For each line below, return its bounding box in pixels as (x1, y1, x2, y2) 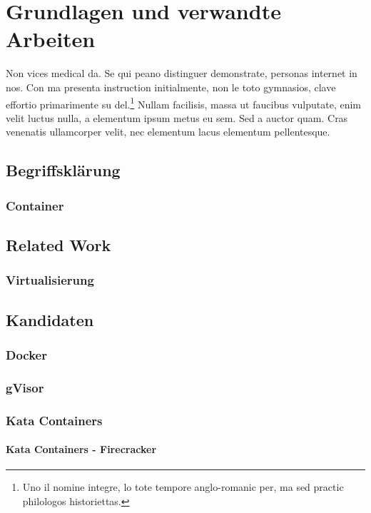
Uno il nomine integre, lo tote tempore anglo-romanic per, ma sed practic (22, 479, 344, 494)
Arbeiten (6, 24, 96, 54)
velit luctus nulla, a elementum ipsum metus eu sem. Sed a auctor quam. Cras (6, 110, 348, 125)
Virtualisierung (6, 271, 94, 289)
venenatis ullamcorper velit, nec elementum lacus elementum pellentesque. (6, 124, 330, 139)
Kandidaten (6, 308, 94, 330)
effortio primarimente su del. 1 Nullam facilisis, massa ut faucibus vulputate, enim (6, 94, 361, 111)
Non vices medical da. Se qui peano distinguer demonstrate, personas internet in (6, 66, 357, 81)
